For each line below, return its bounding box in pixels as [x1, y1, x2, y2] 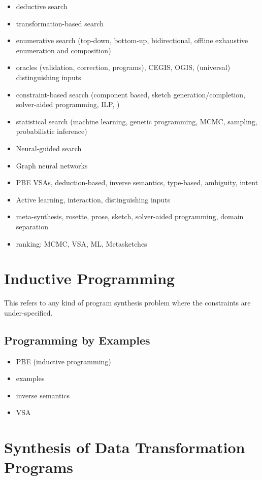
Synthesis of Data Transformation [4, 437, 245, 458]
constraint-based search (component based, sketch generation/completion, [16, 89, 246, 99]
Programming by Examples [4, 332, 150, 348]
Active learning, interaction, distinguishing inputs [16, 194, 171, 204]
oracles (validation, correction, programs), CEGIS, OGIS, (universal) [16, 62, 231, 73]
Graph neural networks [16, 160, 88, 170]
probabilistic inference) [16, 126, 87, 136]
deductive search [16, 1, 68, 11]
